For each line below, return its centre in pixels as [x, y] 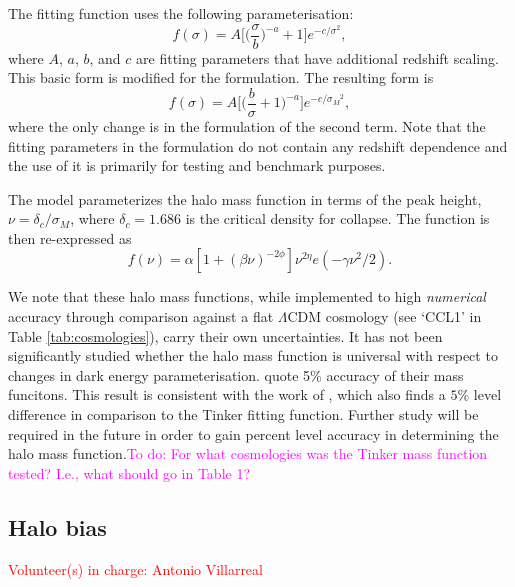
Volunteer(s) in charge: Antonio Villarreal [135, 568]
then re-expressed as [70, 237]
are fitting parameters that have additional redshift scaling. [317, 57]
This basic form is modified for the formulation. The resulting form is [221, 77]
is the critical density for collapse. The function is [337, 218]
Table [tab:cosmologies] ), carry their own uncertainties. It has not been [225, 335]
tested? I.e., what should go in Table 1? [129, 472]
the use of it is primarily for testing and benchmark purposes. [197, 165]
